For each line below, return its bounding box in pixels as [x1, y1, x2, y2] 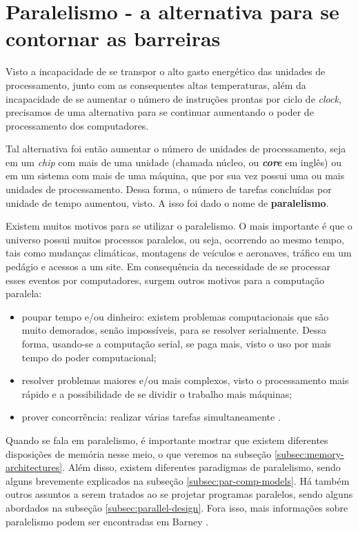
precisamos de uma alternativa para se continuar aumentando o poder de [6, 105, 314, 119]
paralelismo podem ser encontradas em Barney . [6, 514, 209, 528]
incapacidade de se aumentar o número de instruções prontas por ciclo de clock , [6, 91, 341, 105]
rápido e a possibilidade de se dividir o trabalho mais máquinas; [21, 386, 292, 401]
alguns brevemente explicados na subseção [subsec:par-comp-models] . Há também [6, 473, 350, 487]
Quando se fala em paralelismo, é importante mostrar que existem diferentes [6, 432, 328, 447]
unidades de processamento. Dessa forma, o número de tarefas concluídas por [6, 182, 332, 197]
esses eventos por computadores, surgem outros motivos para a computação [6, 272, 324, 287]
